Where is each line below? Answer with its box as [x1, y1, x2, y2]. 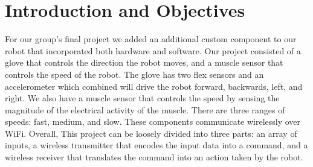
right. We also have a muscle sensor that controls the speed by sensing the [5, 92, 280, 104]
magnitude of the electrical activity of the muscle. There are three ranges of [5, 103, 285, 116]
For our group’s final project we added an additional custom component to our [5, 33, 297, 45]
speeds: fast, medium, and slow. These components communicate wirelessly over [5, 115, 301, 128]
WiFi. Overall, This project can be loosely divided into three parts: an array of [5, 127, 297, 139]
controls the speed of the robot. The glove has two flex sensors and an [5, 68, 264, 80]
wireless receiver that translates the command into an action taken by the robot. [5, 151, 303, 163]
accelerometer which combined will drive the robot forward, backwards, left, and [5, 80, 303, 92]
